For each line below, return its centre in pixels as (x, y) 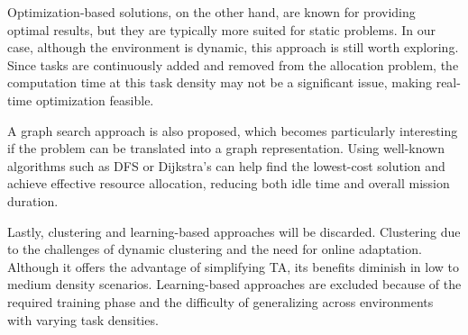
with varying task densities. (83, 319)
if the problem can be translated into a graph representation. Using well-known (226, 148)
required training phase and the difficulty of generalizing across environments (220, 301)
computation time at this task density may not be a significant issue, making (220, 82)
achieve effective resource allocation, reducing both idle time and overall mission (229, 183)
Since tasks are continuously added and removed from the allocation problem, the (233, 64)
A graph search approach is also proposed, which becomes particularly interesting (233, 130)
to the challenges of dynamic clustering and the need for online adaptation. (215, 249)
